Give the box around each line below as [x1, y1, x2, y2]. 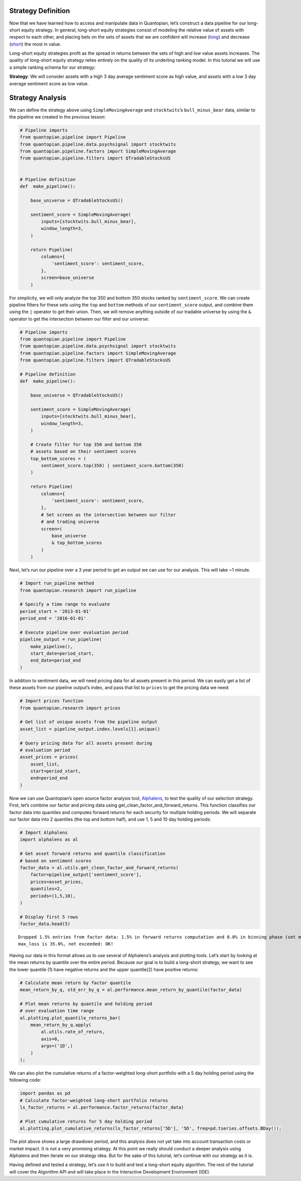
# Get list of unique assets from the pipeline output [20, 719, 158, 725]
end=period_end [30, 775, 68, 781]
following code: [9, 1077, 41, 1083]
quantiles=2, [30, 886, 63, 892]
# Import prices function [20, 698, 84, 704]
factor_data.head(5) [20, 921, 70, 927]
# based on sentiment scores [20, 858, 92, 863]
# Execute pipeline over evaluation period [20, 629, 129, 635]
